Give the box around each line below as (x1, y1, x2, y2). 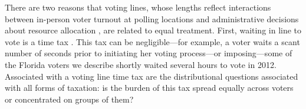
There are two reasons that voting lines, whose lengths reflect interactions (5, 1, 271, 13)
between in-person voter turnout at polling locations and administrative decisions (5, 12, 299, 25)
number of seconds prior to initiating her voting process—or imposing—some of (5, 47, 292, 59)
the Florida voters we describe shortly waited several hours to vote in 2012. (5, 58, 277, 70)
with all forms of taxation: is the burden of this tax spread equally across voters (5, 81, 294, 94)
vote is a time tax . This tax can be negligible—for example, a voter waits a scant (5, 35, 300, 47)
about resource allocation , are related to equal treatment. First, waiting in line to (5, 24, 302, 36)
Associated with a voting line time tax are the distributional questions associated (5, 70, 298, 82)
